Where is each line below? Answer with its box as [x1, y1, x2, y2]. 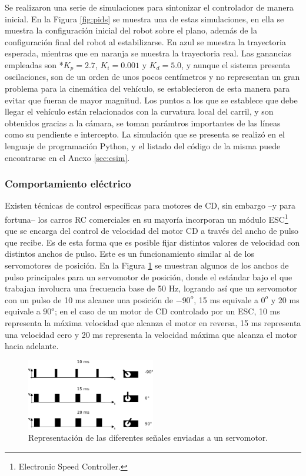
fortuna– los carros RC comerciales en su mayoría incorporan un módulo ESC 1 [5, 211, 288, 225]
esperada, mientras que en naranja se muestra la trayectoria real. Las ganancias [5, 47, 292, 59]
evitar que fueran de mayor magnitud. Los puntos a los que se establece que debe [5, 93, 298, 106]
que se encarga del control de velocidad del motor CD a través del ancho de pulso [5, 224, 299, 237]
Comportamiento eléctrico [5, 176, 131, 191]
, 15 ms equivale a [194, 293, 258, 306]
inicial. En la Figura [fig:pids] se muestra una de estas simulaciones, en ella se [5, 12, 284, 25]
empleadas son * [5, 58, 64, 71]
